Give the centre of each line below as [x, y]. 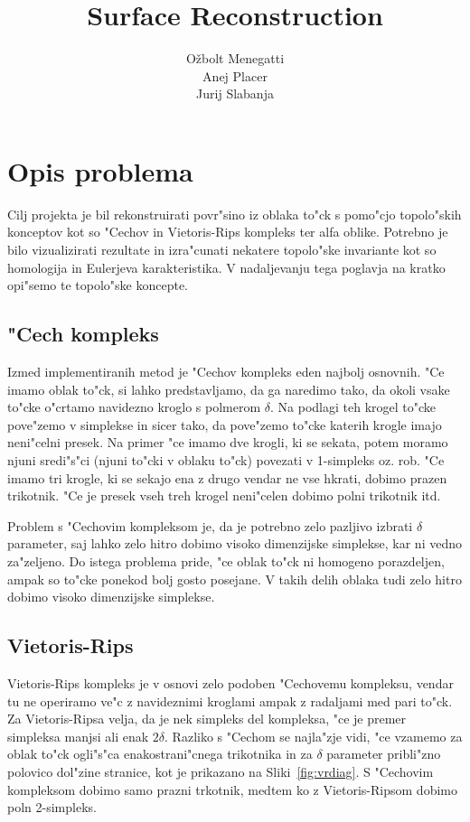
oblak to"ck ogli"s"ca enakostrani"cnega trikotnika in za [160, 754]
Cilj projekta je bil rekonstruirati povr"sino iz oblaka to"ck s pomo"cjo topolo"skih [235, 214]
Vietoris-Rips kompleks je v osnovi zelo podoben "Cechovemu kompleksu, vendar [230, 682]
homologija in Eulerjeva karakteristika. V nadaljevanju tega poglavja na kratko [226, 267]
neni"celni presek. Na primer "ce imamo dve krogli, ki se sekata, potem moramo [228, 442]
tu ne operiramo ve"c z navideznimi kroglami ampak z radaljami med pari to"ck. [230, 701]
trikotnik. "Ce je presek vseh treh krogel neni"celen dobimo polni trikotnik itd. [224, 495]
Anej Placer [235, 75]
